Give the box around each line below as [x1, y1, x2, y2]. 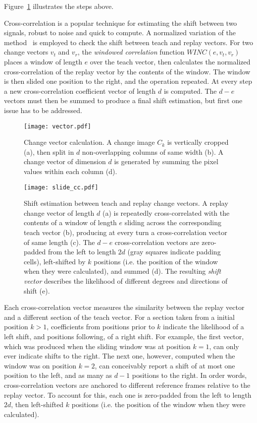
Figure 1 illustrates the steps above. [4, 1, 114, 11]
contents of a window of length [24, 217, 117, 228]
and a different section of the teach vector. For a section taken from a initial [4, 311, 235, 322]
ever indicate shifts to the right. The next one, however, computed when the [4, 351, 235, 361]
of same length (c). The [24, 237, 95, 247]
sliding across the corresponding [124, 217, 222, 228]
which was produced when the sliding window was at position [4, 341, 191, 351]
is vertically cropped [167, 137, 229, 147]
